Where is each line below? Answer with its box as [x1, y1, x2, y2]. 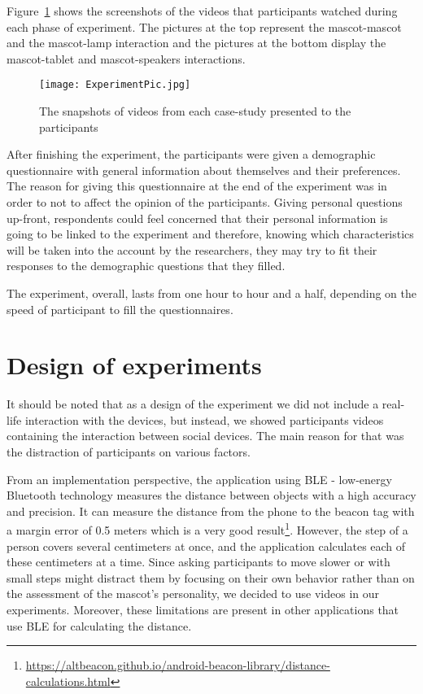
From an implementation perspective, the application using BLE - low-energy [7, 470, 392, 487]
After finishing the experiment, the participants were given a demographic [7, 146, 376, 163]
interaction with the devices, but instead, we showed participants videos [24, 411, 384, 428]
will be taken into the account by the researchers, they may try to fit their [7, 241, 377, 258]
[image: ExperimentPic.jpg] [39, 79, 191, 91]
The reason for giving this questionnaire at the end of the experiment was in [7, 177, 387, 194]
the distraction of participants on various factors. [7, 443, 251, 460]
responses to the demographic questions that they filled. [7, 257, 286, 274]
